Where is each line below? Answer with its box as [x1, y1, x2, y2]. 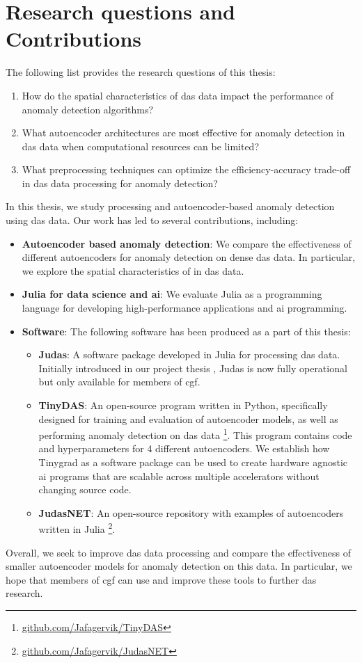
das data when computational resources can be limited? [22, 138, 259, 153]
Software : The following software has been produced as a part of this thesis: [22, 323, 351, 338]
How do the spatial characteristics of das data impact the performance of [22, 88, 334, 102]
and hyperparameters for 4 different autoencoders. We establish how [38, 441, 330, 456]
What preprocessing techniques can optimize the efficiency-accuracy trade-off [22, 162, 351, 177]
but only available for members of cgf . [38, 374, 200, 389]
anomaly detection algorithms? [22, 102, 154, 116]
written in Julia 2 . [38, 520, 116, 536]
